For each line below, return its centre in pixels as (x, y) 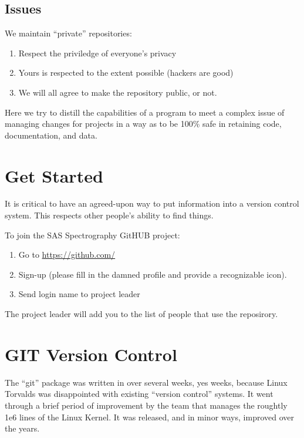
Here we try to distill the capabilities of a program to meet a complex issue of (145, 112)
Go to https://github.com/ (67, 255)
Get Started (54, 175)
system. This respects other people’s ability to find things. (109, 215)
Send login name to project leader (79, 294)
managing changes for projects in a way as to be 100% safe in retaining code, (143, 124)
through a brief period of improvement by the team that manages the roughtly (146, 405)
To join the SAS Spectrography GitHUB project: (92, 235)
